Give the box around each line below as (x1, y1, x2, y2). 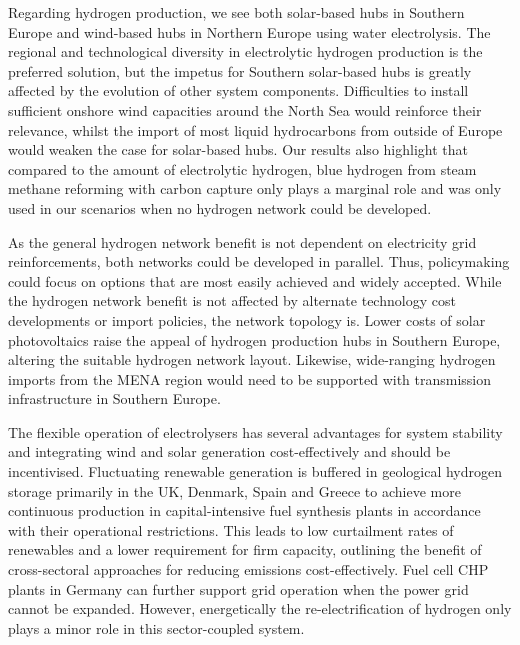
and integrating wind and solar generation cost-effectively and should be (8, 441, 451, 462)
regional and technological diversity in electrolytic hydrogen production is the (8, 41, 483, 62)
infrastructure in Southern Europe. (8, 388, 221, 409)
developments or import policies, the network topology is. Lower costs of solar (8, 309, 486, 330)
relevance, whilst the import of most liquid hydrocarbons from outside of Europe (8, 119, 503, 140)
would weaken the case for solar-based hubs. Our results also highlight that (8, 139, 468, 160)
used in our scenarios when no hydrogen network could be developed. (8, 197, 432, 218)
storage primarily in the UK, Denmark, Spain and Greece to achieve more (8, 480, 461, 501)
